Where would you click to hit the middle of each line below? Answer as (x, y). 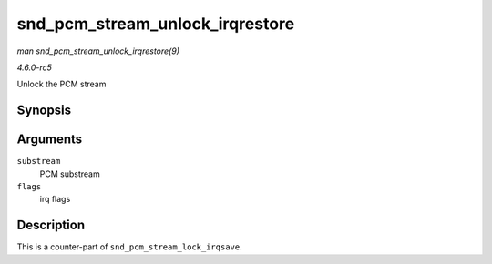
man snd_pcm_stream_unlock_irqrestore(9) (98, 51)
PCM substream (70, 174)
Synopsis (44, 111)
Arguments (50, 140)
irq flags (55, 199)
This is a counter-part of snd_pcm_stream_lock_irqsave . (129, 247)
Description (51, 225)
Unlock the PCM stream (61, 84)
